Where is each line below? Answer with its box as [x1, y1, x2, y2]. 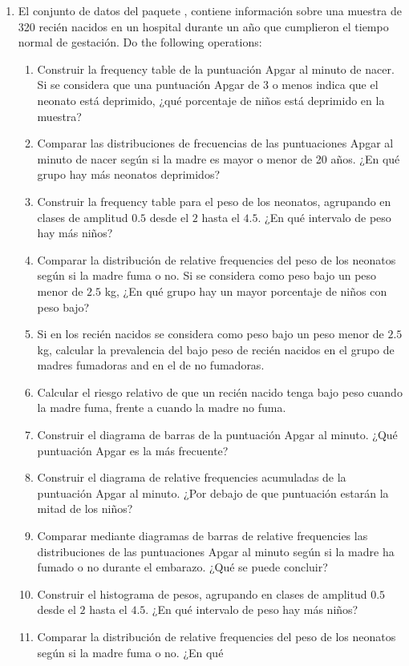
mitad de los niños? [37, 500, 133, 517]
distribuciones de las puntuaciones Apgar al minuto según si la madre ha [37, 543, 395, 559]
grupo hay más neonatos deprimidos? [37, 166, 221, 183]
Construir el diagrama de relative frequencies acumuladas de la [37, 469, 346, 486]
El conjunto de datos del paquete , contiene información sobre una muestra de [18, 2, 402, 18]
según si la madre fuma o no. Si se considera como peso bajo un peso [37, 267, 377, 284]
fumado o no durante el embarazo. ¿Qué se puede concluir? [37, 559, 328, 575]
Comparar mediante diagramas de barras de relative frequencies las [37, 527, 368, 544]
